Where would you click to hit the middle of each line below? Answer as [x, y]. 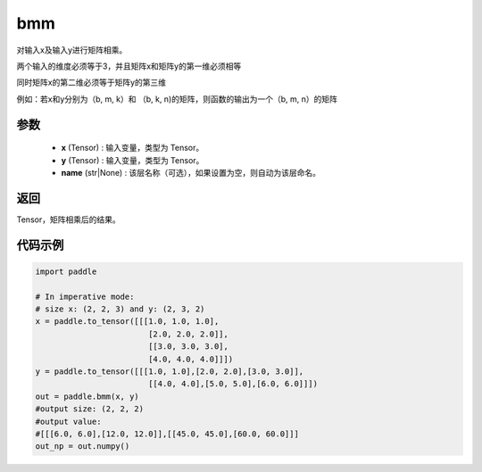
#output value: [68, 421]
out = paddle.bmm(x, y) [87, 396]
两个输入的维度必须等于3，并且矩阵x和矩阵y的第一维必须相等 [129, 66]
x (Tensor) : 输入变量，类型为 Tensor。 [133, 148]
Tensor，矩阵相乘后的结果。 [68, 219]
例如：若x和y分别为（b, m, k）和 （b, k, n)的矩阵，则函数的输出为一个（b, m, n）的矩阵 [177, 99]
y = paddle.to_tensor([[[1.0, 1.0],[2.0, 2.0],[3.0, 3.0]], [170, 371]
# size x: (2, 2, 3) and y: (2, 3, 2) [120, 309]
